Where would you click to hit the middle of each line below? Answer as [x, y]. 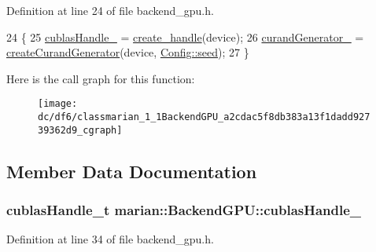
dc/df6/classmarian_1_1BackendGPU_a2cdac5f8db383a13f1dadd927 [204, 117]
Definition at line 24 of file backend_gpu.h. [110, 10]
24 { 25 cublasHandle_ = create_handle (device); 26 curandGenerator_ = [185, 37]
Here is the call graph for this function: [101, 78]
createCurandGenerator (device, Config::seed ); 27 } [128, 52]
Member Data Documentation [132, 171]
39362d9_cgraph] [80, 130]
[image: [58, 104]
